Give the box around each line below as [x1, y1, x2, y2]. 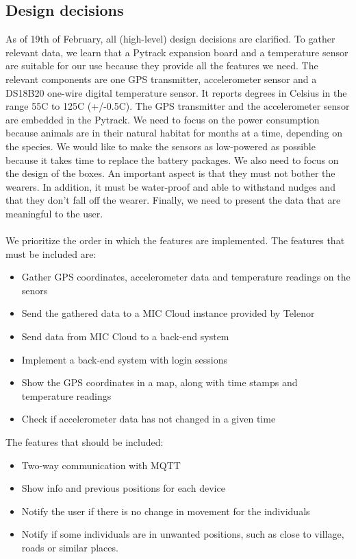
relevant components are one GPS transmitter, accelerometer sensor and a [5, 71, 317, 86]
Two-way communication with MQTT [21, 457, 181, 472]
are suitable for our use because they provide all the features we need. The [5, 58, 318, 73]
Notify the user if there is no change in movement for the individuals [21, 503, 310, 518]
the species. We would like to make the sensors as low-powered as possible [5, 139, 316, 153]
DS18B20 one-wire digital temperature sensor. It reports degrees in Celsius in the [5, 85, 347, 99]
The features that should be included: [5, 435, 164, 449]
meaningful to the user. [5, 206, 103, 220]
